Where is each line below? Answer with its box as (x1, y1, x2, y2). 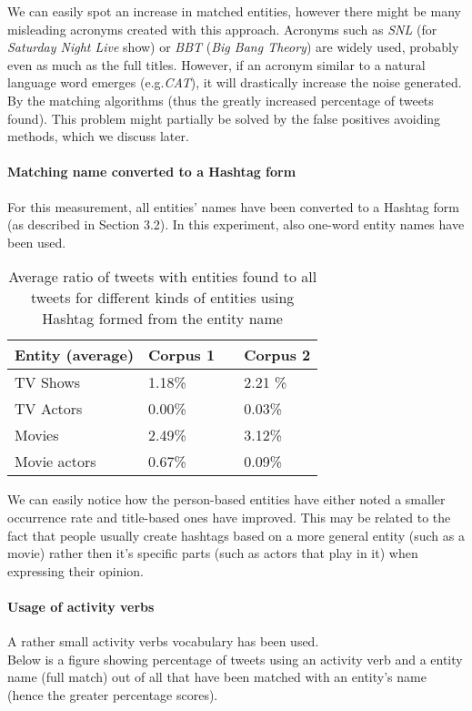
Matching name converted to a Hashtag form (7, 162, 296, 181)
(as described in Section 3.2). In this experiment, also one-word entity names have (7, 215, 465, 234)
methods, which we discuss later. (7, 127, 189, 146)
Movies (15, 424, 59, 446)
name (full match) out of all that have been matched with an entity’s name (7, 667, 427, 686)
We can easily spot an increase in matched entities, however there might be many (7, 2, 461, 20)
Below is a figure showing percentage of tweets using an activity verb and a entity (7, 649, 463, 668)
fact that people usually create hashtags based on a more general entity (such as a (7, 525, 465, 544)
